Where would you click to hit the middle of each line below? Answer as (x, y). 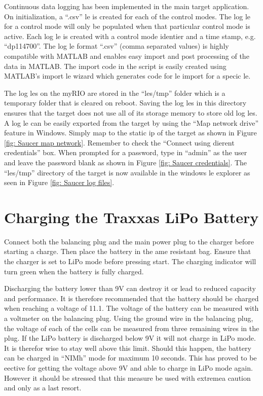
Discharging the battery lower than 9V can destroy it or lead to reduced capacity (130, 288)
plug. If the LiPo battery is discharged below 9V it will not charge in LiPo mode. (130, 338)
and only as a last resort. (43, 388)
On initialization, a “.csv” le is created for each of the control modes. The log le (127, 16)
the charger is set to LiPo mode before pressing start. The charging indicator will (130, 261)
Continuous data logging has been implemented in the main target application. (127, 6)
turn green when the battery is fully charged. (74, 271)
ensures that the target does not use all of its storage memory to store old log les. (131, 112)
